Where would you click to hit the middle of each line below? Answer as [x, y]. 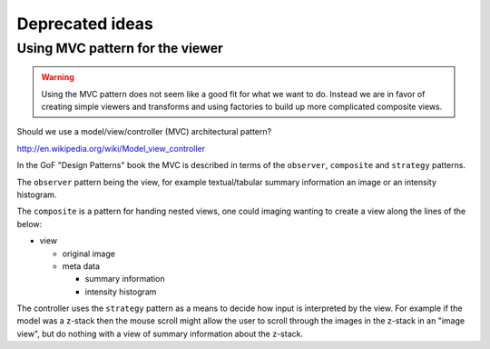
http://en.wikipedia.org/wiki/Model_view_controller [111, 148]
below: [29, 224]
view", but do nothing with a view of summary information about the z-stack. [160, 334]
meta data [81, 266]
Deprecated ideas [85, 24]
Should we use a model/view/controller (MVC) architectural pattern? [144, 132]
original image [88, 254]
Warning [58, 77]
